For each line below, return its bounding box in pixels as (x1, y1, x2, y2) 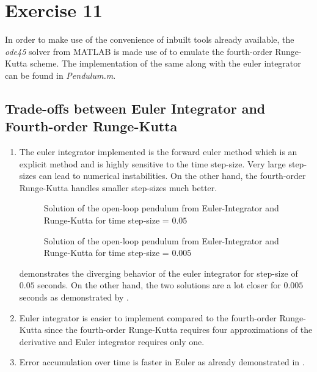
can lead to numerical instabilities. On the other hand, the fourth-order (38, 169, 306, 182)
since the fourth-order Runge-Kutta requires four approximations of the (45, 323, 313, 336)
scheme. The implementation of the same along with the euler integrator (30, 57, 301, 70)
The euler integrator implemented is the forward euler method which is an (19, 145, 297, 158)
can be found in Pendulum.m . (5, 68, 116, 81)
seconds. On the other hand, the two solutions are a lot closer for (37, 279, 281, 291)
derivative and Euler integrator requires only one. (19, 335, 205, 348)
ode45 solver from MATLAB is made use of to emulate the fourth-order (5, 45, 272, 57)
